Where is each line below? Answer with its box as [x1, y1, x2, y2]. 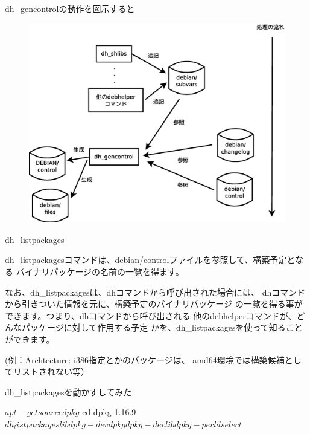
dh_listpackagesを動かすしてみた [5, 385, 132, 398]
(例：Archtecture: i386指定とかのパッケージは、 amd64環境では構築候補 [5, 353, 285, 366]
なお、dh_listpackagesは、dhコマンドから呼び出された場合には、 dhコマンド [5, 285, 306, 298]
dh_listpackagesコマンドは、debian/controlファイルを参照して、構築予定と [5, 253, 295, 266]
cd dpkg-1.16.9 [82, 406, 136, 418]
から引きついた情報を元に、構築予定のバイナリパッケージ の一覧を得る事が [5, 297, 303, 310]
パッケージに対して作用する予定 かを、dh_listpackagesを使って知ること [21, 321, 303, 334]
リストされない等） [13, 365, 89, 378]
